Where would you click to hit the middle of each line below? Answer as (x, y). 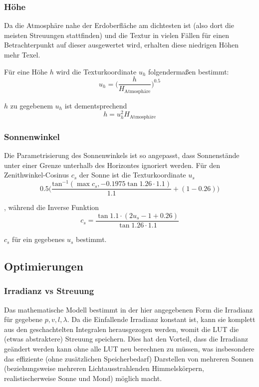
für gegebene (23, 319)
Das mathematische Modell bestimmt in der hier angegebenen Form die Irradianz (129, 309)
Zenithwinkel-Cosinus (37, 175)
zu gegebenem (31, 105)
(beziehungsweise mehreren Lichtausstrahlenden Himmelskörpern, (104, 368)
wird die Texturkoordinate (96, 71)
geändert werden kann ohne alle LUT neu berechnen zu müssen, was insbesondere (129, 349)
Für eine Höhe (26, 71)
